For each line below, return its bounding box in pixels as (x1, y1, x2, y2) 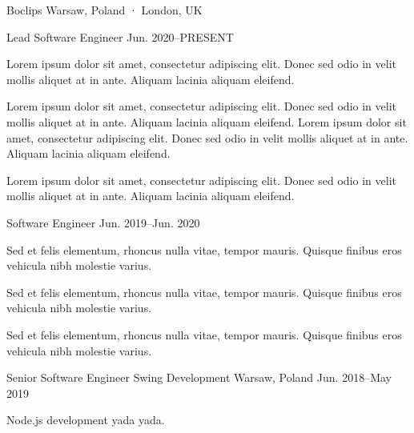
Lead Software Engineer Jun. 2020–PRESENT (6, 28, 234, 45)
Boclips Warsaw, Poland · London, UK (6, 2, 203, 18)
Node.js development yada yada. (6, 411, 165, 428)
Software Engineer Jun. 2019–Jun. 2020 (6, 214, 200, 231)
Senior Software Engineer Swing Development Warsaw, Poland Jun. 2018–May (6, 369, 392, 386)
